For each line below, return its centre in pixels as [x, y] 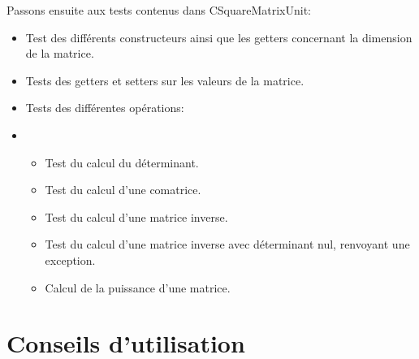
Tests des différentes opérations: [105, 108]
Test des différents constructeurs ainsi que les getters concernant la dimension [219, 37]
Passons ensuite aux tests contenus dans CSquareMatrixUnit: [159, 10]
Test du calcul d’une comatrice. [123, 190]
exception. [70, 260]
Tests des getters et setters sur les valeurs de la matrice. [165, 80]
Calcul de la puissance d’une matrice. [138, 287]
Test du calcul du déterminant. [122, 162]
